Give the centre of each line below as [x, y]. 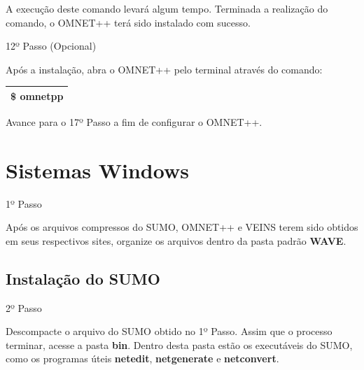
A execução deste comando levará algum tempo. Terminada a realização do [167, 8]
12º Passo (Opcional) [51, 46]
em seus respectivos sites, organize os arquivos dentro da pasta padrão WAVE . [176, 240]
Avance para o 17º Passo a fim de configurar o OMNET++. [134, 121]
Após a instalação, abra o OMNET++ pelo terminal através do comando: [164, 69]
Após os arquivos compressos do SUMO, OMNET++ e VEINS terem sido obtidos [182, 227]
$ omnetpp [37, 95]
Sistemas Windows [97, 170]
